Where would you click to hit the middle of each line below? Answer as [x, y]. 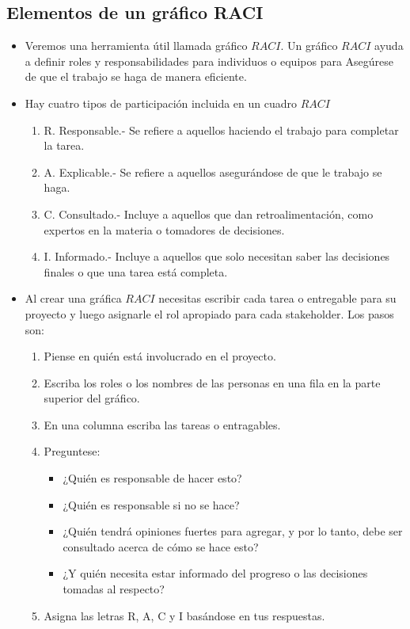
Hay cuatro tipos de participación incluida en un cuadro [161, 103]
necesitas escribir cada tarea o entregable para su [277, 298]
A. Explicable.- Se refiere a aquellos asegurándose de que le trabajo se [213, 172]
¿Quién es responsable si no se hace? [151, 504]
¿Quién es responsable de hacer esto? [152, 478]
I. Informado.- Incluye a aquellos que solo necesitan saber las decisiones [217, 256]
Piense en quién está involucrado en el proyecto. [160, 356]
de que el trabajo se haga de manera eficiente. [136, 76]
